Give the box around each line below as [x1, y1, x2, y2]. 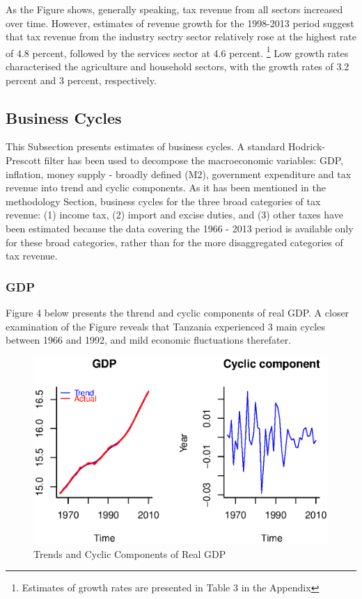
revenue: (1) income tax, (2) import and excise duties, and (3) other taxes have [6, 207, 343, 222]
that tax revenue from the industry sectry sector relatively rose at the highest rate [6, 29, 356, 44]
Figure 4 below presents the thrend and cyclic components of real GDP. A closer [6, 305, 349, 319]
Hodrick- [288, 139, 326, 154]
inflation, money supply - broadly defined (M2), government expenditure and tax [6, 166, 352, 181]
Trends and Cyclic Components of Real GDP [33, 546, 226, 561]
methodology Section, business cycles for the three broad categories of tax [6, 193, 321, 208]
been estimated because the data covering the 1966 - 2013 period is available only [6, 221, 354, 235]
